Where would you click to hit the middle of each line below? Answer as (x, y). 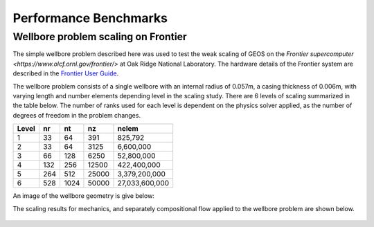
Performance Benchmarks (90, 18)
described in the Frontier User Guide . (66, 73)
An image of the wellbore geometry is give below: (84, 196)
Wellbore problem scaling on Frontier (100, 37)
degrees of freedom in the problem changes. (77, 115)
